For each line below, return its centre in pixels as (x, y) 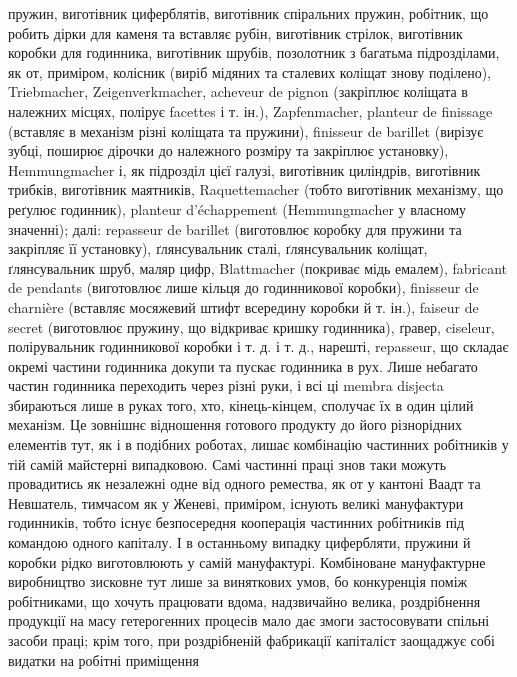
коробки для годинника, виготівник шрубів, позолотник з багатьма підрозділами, (254, 52)
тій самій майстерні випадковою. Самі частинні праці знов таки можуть (227, 463)
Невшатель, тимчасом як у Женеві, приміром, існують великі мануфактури (236, 502)
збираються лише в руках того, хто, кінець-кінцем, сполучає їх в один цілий (241, 404)
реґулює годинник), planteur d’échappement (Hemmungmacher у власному (237, 208)
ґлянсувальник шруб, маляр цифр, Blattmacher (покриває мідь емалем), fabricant (257, 267)
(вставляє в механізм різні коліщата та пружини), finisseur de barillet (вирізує (246, 130)
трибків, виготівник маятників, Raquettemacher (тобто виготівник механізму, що (256, 189)
